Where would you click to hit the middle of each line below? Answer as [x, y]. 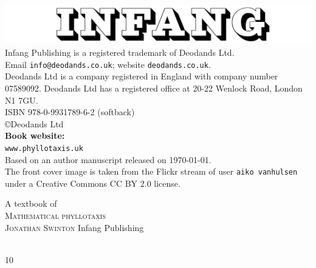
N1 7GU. [22, 100]
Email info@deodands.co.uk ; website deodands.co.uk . [108, 64]
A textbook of [31, 203]
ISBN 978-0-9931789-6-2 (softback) [70, 112]
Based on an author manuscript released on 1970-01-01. [108, 159]
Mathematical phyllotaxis [55, 215]
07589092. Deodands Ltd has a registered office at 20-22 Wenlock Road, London [154, 88]
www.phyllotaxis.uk [44, 148]
